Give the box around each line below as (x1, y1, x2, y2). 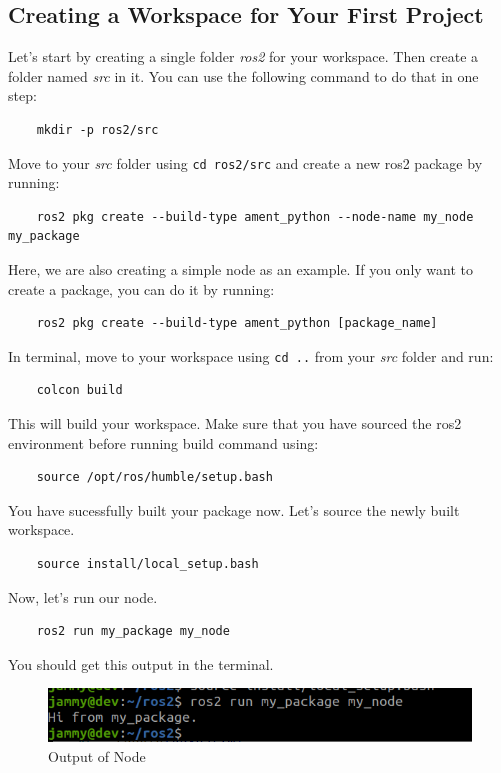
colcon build (36, 383, 123, 398)
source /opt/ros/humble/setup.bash (36, 470, 273, 485)
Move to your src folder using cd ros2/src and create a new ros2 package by (8, 152, 483, 173)
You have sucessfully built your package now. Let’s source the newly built (8, 499, 460, 520)
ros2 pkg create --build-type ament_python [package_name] (36, 316, 438, 331)
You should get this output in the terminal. (8, 653, 274, 674)
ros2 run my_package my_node (36, 624, 230, 639)
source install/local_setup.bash (36, 557, 259, 572)
